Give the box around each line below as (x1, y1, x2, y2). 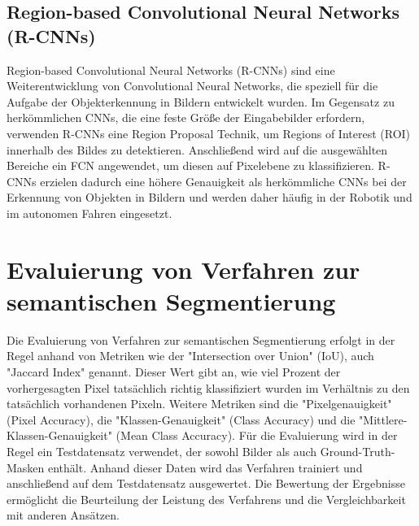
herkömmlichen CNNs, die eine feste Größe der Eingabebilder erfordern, (7, 109, 365, 126)
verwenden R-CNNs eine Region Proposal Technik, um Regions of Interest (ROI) (7, 124, 411, 141)
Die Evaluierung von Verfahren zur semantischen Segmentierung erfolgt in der (7, 331, 395, 348)
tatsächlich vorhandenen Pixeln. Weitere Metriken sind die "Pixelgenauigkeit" (7, 395, 392, 412)
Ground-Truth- (320, 443, 395, 459)
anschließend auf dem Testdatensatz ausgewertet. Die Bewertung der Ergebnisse (7, 475, 405, 492)
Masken (7, 459, 45, 476)
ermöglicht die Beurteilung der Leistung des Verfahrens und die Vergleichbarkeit (7, 490, 406, 507)
